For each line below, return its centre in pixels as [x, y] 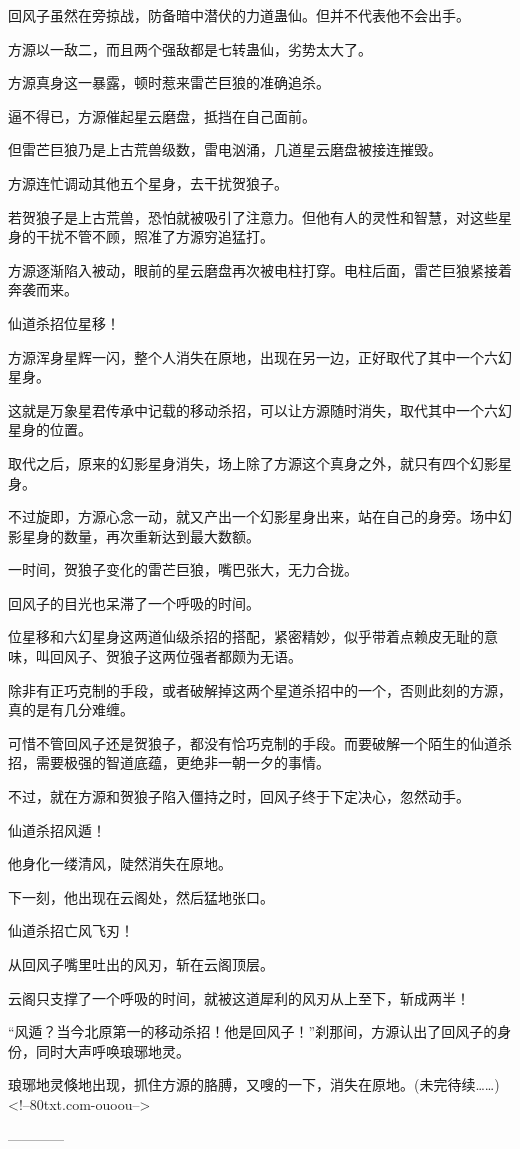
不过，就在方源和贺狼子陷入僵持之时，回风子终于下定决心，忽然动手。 [239, 796]
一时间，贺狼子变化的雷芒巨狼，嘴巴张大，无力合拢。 [183, 569]
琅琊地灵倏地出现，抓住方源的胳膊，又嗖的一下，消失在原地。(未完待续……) [254, 1084]
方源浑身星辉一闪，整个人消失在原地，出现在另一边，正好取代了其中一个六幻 [260, 356]
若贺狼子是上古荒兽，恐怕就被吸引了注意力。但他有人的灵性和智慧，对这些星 [260, 216]
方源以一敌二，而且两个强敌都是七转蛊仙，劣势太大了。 [190, 48]
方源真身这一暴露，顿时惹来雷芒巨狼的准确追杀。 [169, 82]
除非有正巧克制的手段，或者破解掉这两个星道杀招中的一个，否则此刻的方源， [260, 689]
